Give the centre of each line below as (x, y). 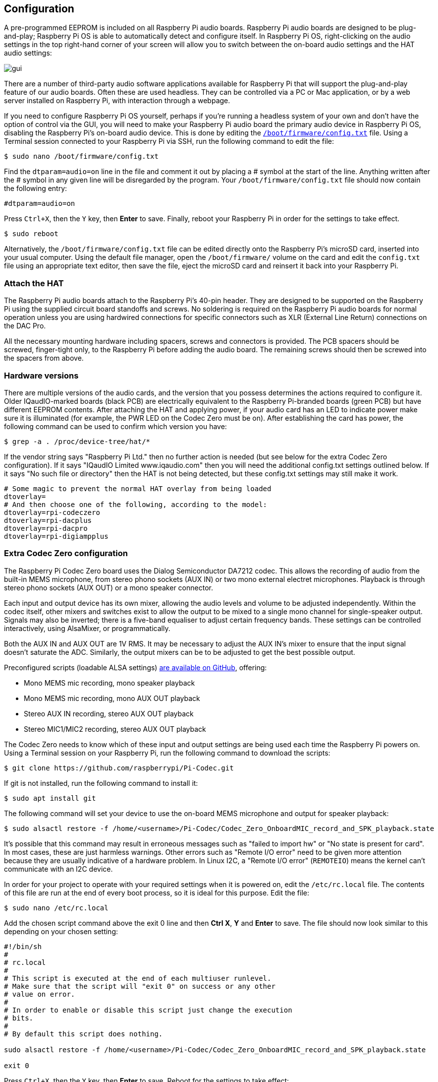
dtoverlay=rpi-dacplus (48, 520)
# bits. (19, 1018)
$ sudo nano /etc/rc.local (56, 908)
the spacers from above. (44, 358)
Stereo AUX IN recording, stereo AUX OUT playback (109, 713)
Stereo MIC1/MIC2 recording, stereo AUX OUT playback (115, 729)
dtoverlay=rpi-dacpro (46, 528)
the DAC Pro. (25, 326)
